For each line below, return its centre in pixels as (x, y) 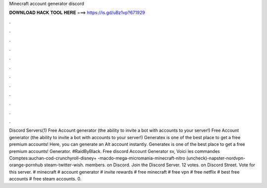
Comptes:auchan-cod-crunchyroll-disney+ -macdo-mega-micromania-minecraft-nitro (97, 158)
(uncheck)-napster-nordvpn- (216, 158)
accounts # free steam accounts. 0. (45, 179)
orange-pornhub (26, 165)
